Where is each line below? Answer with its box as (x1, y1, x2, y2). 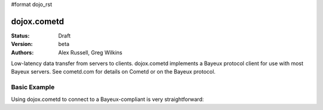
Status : (11, 32, 30, 39)
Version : (11, 41, 33, 48)
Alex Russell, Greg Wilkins (58, 48, 123, 56)
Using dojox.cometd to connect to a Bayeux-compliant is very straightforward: (11, 96, 204, 103)
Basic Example (11, 83, 55, 91)
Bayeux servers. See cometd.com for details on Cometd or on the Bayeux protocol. (11, 68, 216, 75)
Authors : (11, 48, 34, 56)
